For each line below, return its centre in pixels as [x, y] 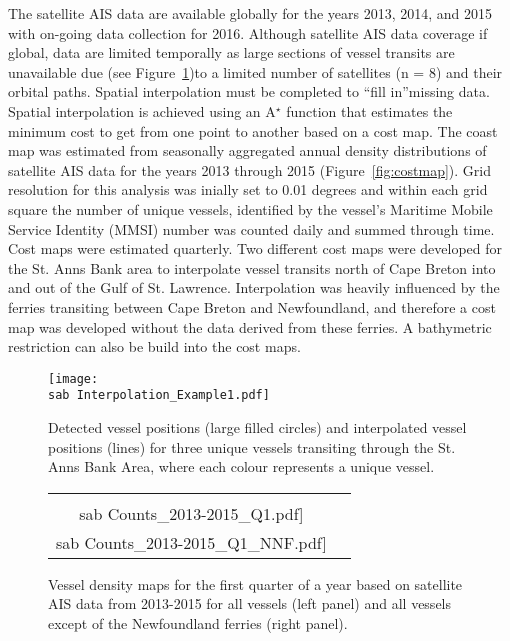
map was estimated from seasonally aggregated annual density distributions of [247, 150]
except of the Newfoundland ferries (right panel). [198, 622]
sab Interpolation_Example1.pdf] [159, 395]
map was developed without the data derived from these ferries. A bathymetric [250, 326]
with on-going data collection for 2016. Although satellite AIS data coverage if [248, 32]
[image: [73, 378]
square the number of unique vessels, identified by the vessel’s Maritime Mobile [250, 208]
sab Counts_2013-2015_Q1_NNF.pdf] [191, 542]
